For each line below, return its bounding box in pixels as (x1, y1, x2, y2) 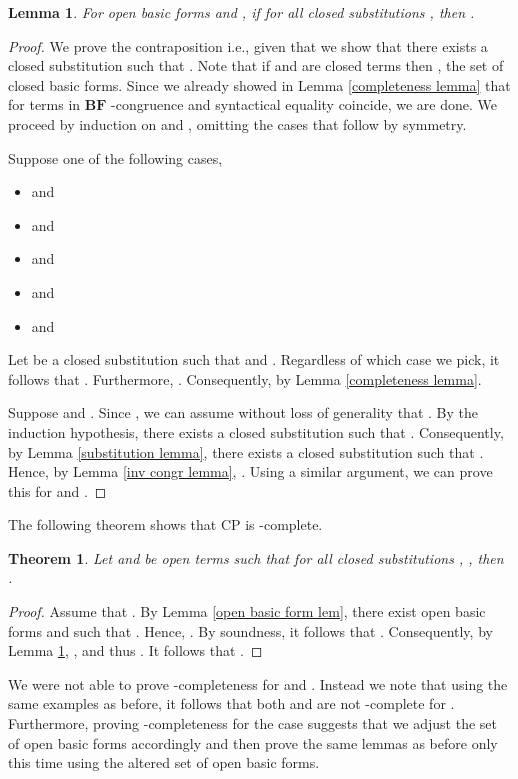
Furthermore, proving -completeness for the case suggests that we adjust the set (8, 713, 498, 734)
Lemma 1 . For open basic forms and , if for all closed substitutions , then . (8, 2, 475, 22)
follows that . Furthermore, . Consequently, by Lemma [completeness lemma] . (8, 368, 482, 389)
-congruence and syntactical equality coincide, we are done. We (111, 94, 497, 115)
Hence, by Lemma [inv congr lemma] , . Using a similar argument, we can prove (8, 461, 493, 482)
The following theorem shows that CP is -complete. (8, 514, 323, 535)
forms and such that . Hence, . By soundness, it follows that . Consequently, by (8, 620, 493, 641)
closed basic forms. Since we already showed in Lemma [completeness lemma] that (8, 74, 511, 95)
